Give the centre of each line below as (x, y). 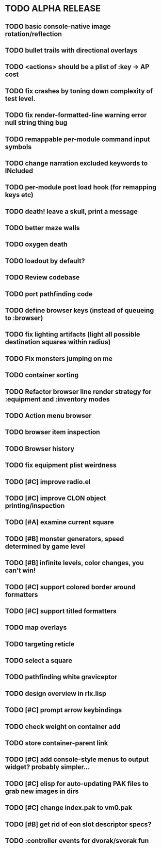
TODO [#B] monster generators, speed (64, 539)
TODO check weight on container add (63, 726)
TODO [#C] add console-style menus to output (77, 759)
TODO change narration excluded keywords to (76, 163)
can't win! (20, 571)
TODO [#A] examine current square (60, 522)
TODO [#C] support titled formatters (61, 611)
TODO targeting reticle (40, 644)
